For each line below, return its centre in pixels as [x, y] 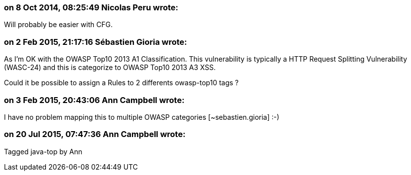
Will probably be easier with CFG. [58, 25]
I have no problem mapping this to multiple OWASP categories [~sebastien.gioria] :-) [142, 117]
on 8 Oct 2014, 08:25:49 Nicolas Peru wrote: [91, 7]
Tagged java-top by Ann [43, 151]
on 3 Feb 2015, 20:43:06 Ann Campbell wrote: [94, 100]
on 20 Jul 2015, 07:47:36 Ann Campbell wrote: [95, 134]
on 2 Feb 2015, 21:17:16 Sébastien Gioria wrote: [96, 42]
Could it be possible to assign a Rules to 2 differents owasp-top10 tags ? [122, 83]
